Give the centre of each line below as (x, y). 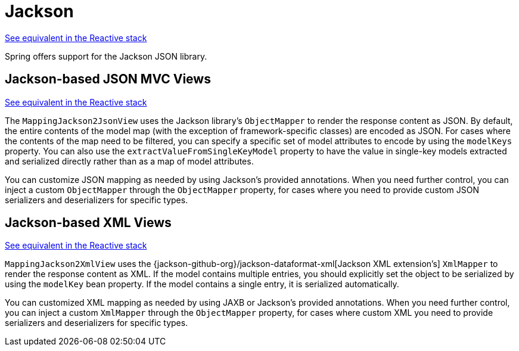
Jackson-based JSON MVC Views (108, 79)
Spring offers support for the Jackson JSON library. (106, 56)
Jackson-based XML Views (88, 223)
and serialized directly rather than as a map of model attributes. (129, 161)
